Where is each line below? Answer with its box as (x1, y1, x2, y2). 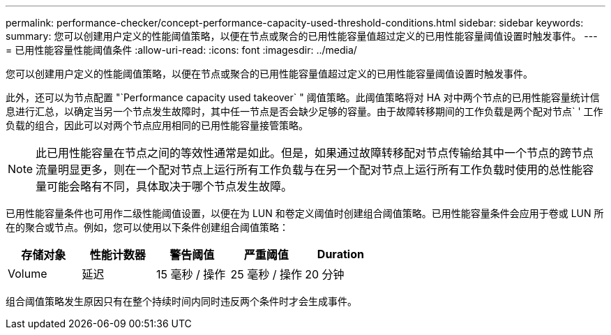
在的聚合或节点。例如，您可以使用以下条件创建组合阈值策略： (6, 221, 289, 233)
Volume (8, 267, 47, 281)
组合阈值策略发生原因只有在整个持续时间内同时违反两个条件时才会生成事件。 (6, 295, 357, 307)
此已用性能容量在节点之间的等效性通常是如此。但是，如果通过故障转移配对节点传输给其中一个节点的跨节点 (36, 146, 594, 160)
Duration (317, 247, 364, 261)
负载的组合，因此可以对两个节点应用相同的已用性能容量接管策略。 (6, 119, 308, 131)
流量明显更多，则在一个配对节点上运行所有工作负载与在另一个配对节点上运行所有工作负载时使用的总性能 (36, 163, 583, 177)
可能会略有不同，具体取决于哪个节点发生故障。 (47, 179, 293, 193)
